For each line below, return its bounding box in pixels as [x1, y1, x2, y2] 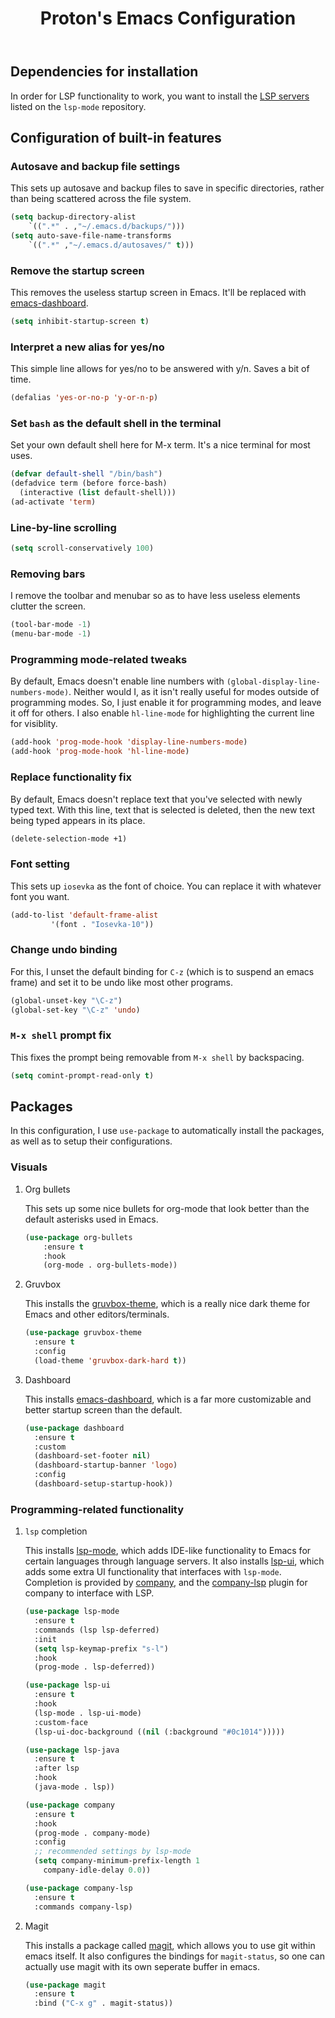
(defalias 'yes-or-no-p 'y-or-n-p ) [10, 393, 159, 403]
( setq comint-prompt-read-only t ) [10, 1070, 155, 1081]
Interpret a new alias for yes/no [10, 340, 165, 354]
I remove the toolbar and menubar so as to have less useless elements [10, 590, 301, 602]
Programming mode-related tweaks [10, 653, 188, 667]
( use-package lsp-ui [24, 1680, 111, 1691]
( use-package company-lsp [24, 1883, 133, 1893]
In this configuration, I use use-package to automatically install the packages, [10, 1125, 325, 1137]
